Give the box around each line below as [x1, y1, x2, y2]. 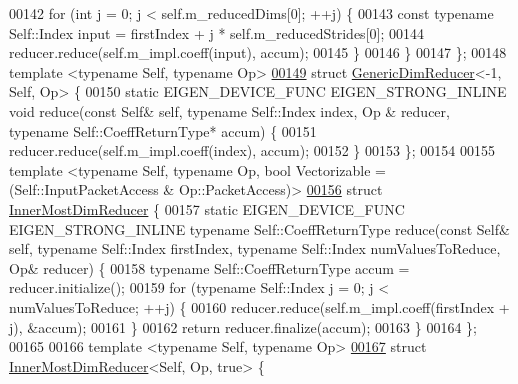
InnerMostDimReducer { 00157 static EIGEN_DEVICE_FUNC [9, 198, 405, 219]
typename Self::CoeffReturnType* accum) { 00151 [9, 120, 317, 141]
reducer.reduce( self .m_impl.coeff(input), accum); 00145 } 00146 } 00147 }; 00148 [9, 42, 507, 63]
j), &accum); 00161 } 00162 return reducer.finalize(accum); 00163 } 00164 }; [9, 316, 477, 337]
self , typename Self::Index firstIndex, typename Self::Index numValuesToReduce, [9, 238, 501, 259]
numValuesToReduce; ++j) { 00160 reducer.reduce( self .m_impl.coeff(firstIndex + [9, 296, 510, 317]
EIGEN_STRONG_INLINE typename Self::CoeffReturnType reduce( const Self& [9, 218, 510, 239]
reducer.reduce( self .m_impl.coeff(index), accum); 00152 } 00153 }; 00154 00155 [9, 140, 495, 161]
